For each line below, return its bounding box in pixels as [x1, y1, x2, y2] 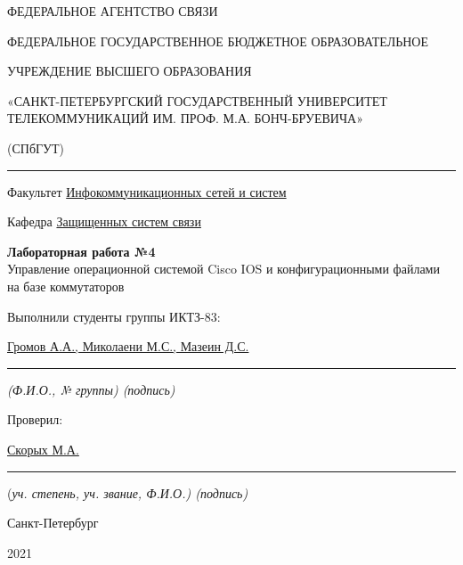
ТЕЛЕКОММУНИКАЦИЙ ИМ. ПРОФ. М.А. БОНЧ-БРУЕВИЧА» [7, 109, 363, 127]
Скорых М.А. [7, 439, 79, 458]
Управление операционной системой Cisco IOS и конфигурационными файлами [7, 259, 440, 278]
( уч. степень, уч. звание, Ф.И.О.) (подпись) [7, 483, 248, 502]
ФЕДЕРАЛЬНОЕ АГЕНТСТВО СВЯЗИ [7, 2, 218, 20]
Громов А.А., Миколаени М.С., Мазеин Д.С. [7, 337, 249, 356]
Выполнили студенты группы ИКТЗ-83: [7, 307, 221, 325]
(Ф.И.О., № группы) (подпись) [7, 380, 175, 398]
